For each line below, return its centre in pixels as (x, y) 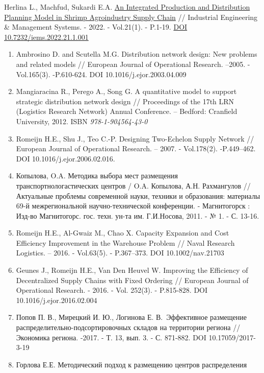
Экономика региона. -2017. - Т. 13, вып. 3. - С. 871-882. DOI (111, 337)
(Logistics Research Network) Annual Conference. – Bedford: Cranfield (127, 111)
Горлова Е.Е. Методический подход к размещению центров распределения (131, 364)
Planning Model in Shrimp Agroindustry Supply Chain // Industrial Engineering (131, 17)
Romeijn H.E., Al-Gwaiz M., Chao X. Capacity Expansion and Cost (123, 233)
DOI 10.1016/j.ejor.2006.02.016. (65, 158)
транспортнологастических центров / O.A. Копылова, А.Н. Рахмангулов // (133, 185)
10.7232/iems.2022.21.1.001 (46, 37)
